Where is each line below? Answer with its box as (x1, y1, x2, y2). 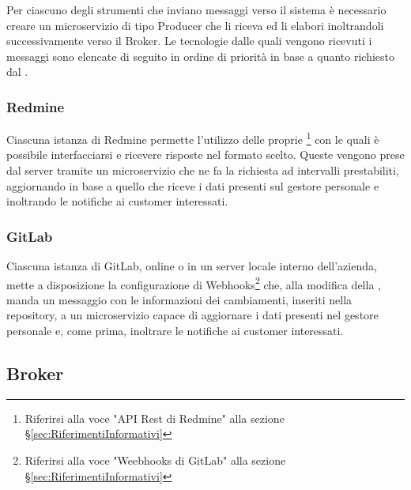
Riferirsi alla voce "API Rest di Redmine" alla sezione (25, 409, 285, 426)
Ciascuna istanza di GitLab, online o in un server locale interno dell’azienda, (6, 258, 377, 274)
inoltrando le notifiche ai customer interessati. (6, 193, 228, 209)
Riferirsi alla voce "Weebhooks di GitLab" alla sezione (25, 452, 286, 469)
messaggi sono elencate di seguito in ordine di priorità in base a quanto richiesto (6, 47, 394, 64)
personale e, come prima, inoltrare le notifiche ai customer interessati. (6, 322, 344, 339)
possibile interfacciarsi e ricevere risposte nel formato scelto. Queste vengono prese (6, 146, 405, 163)
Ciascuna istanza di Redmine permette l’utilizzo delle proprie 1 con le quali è (6, 129, 379, 147)
